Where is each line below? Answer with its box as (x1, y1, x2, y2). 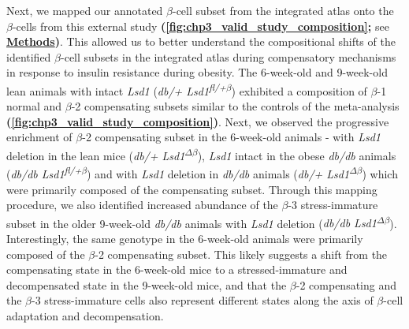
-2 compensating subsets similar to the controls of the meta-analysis (71, 98, 400, 114)
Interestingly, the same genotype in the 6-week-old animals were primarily (6, 230, 363, 246)
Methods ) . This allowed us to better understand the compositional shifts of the (6, 33, 396, 50)
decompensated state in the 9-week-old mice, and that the (6, 276, 287, 293)
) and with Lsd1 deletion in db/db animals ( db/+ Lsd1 (87, 165, 350, 181)
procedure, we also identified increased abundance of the (6, 196, 278, 213)
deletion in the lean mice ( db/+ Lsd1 (6, 147, 185, 163)
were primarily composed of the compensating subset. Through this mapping (6, 181, 377, 197)
